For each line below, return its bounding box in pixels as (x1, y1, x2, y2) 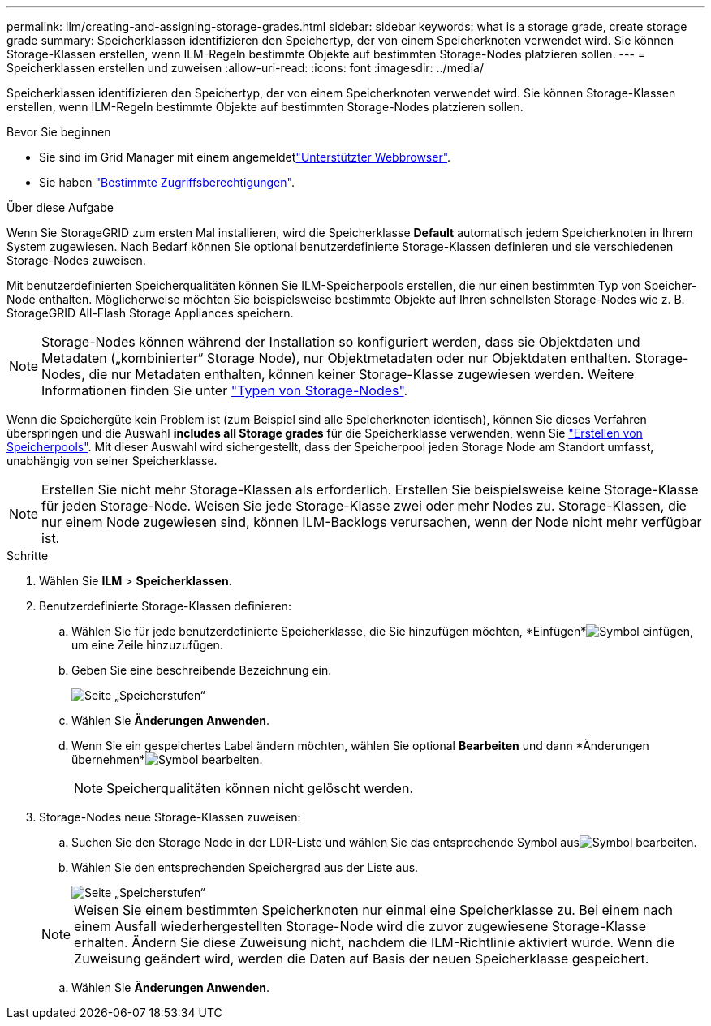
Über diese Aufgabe (6, 200, 114, 214)
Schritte (6, 549, 49, 563)
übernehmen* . (71, 752, 263, 766)
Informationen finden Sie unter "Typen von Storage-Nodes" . (41, 382, 408, 399)
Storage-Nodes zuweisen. (6, 253, 146, 267)
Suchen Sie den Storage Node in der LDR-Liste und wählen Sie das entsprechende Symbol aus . (71, 835, 697, 849)
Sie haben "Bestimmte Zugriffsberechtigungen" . (39, 175, 295, 189)
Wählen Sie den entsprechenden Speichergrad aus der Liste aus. (71, 860, 419, 874)
